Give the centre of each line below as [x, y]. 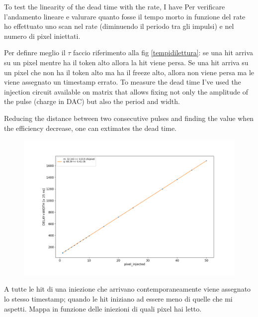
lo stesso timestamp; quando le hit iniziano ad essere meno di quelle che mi [118, 298]
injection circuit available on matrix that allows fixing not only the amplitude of [126, 91]
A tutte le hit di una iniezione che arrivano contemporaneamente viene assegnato [128, 289]
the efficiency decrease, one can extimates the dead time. [90, 128]
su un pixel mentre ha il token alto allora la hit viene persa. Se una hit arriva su [126, 62]
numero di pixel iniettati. [42, 36]
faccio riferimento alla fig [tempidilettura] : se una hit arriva [163, 53]
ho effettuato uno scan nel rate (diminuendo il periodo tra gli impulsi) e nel [119, 26]
